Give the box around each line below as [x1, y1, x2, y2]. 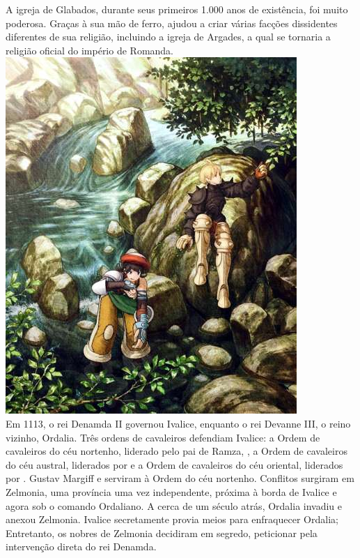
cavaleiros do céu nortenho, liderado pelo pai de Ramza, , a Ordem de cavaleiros [6, 444, 347, 458]
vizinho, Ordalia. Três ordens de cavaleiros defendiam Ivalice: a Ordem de [6, 430, 320, 444]
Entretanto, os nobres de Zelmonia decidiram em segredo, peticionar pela [6, 525, 318, 540]
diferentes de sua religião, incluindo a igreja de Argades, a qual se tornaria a [6, 29, 331, 44]
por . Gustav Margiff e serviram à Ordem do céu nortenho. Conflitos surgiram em [6, 471, 354, 485]
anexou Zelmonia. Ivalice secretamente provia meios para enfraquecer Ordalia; [6, 512, 338, 527]
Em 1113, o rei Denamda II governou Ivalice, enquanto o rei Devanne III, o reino [6, 416, 351, 430]
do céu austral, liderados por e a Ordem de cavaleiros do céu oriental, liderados [6, 457, 343, 472]
